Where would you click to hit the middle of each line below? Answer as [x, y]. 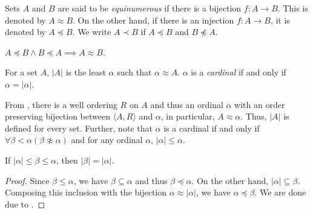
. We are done [280, 192]
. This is [293, 8]
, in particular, [188, 116]
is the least [86, 72]
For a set [21, 72]
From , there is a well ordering [61, 104]
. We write [92, 32]
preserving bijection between [58, 116]
